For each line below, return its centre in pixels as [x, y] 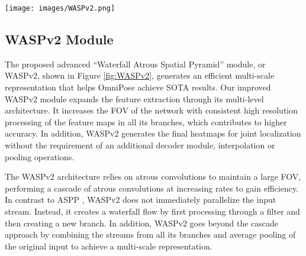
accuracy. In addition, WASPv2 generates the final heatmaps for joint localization [153, 133]
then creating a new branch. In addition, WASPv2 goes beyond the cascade [142, 223]
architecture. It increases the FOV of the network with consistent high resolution [152, 110]
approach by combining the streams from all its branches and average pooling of [150, 234]
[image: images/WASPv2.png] [60, 8]
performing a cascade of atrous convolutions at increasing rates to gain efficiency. [152, 188]
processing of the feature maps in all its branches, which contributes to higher [146, 121]
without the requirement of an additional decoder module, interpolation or [140, 145]
